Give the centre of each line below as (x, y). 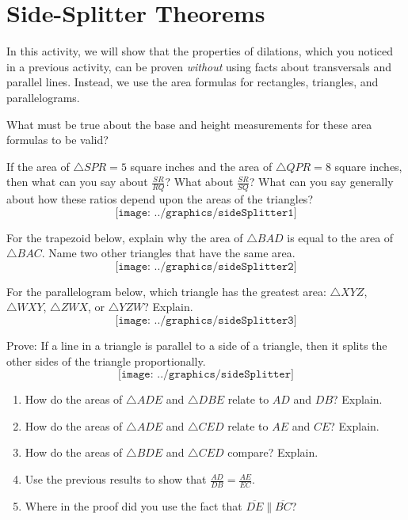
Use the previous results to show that (116, 479)
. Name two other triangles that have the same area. (168, 253)
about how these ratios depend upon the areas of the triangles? (160, 199)
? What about (199, 182)
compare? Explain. (273, 452)
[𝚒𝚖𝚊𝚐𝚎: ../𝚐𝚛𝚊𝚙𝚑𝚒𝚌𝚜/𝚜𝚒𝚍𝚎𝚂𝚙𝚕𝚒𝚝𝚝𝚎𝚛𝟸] (206, 266)
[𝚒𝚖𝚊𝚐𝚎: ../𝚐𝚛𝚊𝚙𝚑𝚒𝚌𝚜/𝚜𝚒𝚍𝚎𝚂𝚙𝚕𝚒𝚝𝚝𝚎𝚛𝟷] (206, 213)
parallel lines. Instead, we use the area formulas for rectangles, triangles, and (193, 82)
